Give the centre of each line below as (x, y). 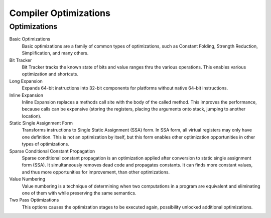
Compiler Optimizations (60, 13)
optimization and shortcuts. (50, 74)
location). (32, 116)
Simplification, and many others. (55, 53)
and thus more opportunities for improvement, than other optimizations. (96, 172)
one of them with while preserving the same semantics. (79, 193)
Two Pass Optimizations (34, 200)
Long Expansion (26, 81)
